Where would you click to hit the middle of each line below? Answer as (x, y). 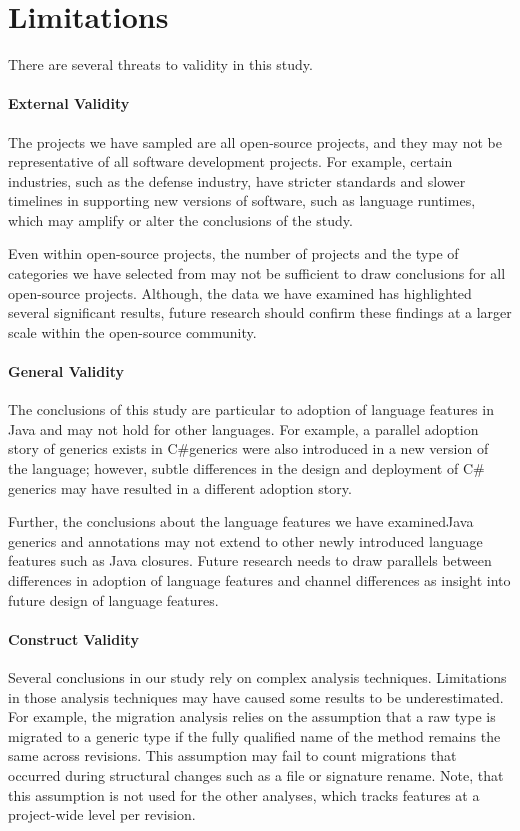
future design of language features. (113, 599)
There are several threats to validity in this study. (160, 64)
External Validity (69, 103)
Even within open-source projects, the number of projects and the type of (233, 253)
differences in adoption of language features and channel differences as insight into (259, 580)
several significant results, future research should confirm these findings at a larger (260, 312)
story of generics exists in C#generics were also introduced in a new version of (248, 448)
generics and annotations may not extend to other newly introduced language (245, 540)
